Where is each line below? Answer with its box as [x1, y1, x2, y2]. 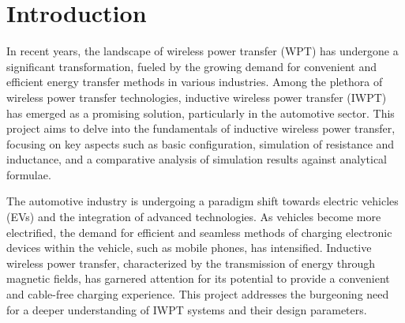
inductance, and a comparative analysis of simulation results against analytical [6, 151, 388, 167]
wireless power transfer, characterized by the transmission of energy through [6, 254, 376, 271]
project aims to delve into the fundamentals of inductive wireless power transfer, [6, 120, 396, 137]
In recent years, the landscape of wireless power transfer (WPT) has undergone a [6, 43, 399, 59]
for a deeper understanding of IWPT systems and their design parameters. [6, 301, 367, 317]
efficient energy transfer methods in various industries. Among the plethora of [6, 73, 383, 90]
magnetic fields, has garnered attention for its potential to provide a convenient [6, 270, 390, 287]
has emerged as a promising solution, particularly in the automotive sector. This [6, 104, 395, 121]
